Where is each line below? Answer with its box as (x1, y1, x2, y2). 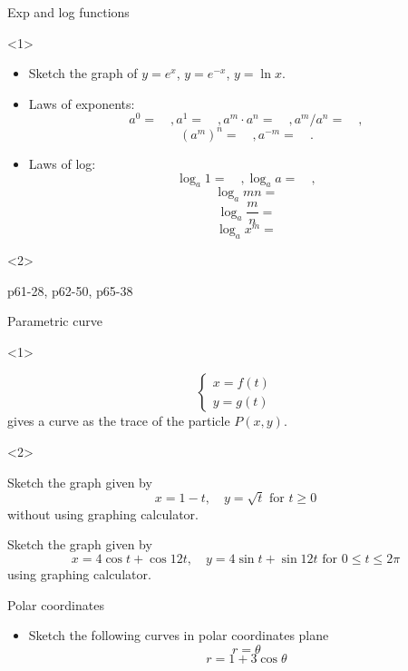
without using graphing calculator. (7, 504, 199, 523)
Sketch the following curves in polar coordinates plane (28, 626, 329, 645)
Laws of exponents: (28, 94, 135, 113)
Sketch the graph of (28, 64, 138, 83)
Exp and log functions (7, 3, 130, 21)
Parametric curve (7, 311, 102, 331)
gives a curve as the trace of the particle (7, 411, 230, 430)
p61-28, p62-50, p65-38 (7, 281, 133, 300)
